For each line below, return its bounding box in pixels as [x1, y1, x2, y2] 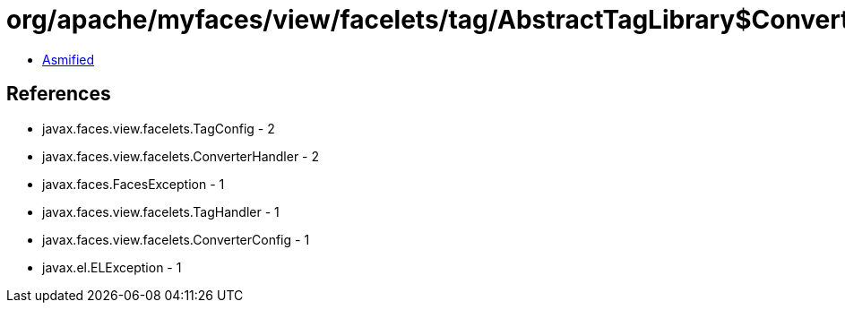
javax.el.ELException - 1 [42, 259, 182, 275]
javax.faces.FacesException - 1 [42, 176, 225, 192]
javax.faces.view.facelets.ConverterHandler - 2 [42, 148, 320, 164]
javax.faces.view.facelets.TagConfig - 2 [42, 120, 275, 136]
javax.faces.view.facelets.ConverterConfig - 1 [42, 231, 310, 247]
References [6, 82, 111, 106]
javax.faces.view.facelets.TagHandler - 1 [42, 203, 280, 220]
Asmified [42, 51, 95, 67]
